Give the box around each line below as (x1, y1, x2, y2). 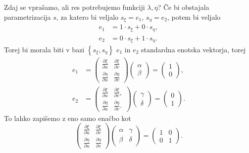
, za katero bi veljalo (56, 11, 119, 22)
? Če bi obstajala (157, 2, 209, 12)
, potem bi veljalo (167, 11, 221, 22)
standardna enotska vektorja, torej (141, 44, 246, 55)
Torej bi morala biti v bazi (4, 44, 85, 55)
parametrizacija (4, 11, 51, 22)
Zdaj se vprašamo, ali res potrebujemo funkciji (4, 2, 145, 12)
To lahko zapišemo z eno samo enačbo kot (4, 113, 131, 123)
